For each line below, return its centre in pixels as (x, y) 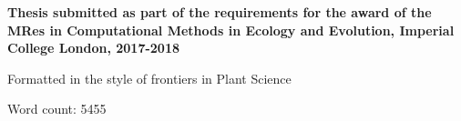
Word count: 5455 (57, 109)
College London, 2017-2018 (93, 48)
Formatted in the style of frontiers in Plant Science (149, 78)
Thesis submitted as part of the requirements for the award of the (220, 12)
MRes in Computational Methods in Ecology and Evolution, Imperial (231, 30)
